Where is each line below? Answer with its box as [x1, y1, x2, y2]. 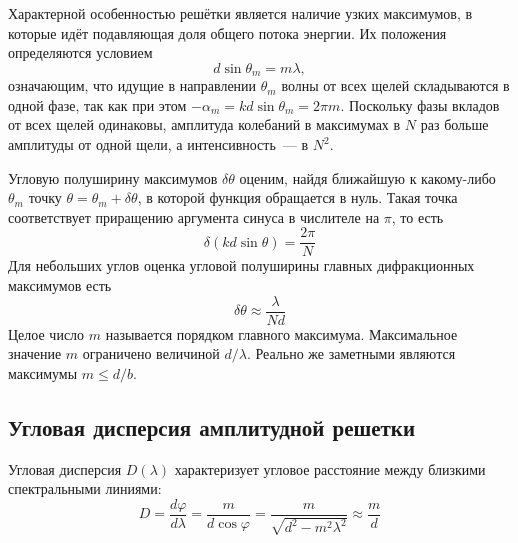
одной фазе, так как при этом [8, 94, 187, 115]
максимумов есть [8, 275, 112, 296]
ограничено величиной [82, 343, 220, 364]
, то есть [391, 206, 444, 227]
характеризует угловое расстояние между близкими [174, 458, 486, 479]
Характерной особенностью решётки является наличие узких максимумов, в [8, 3, 473, 23]
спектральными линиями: [8, 478, 162, 499]
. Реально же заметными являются [246, 343, 456, 364]
